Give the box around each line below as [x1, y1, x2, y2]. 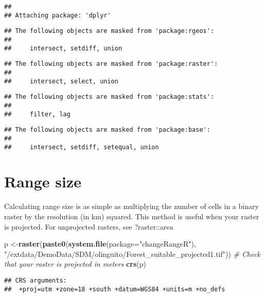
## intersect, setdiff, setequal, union [4, 143, 159, 151]
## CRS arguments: [4, 276, 67, 284]
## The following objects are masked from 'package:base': [4, 126, 210, 134]
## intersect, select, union [4, 77, 118, 85]
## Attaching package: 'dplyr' [4, 11, 111, 19]
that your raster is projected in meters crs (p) [4, 258, 146, 269]
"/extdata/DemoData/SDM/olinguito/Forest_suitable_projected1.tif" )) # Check [4, 248, 260, 259]
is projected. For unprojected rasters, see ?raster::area [4, 221, 173, 232]
